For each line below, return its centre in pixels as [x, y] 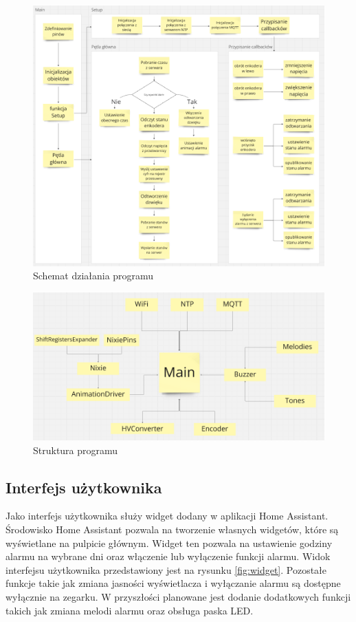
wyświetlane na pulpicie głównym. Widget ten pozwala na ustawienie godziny [169, 543]
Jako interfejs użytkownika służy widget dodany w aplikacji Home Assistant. [167, 516]
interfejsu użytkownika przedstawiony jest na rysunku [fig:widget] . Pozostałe [166, 569]
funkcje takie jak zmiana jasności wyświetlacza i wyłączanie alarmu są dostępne [173, 583]
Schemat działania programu [93, 276]
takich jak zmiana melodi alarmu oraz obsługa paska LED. [130, 610]
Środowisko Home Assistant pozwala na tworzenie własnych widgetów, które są [172, 529]
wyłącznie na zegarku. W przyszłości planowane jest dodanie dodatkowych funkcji [178, 596]
